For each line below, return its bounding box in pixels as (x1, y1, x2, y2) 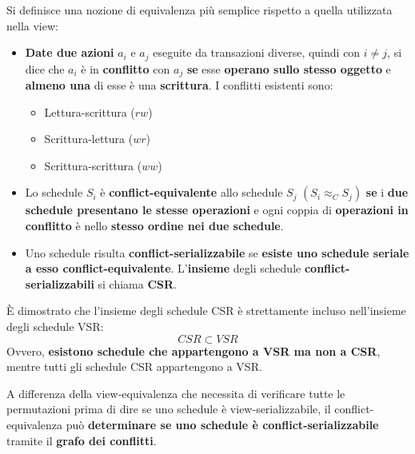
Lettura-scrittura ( (44, 103, 135, 120)
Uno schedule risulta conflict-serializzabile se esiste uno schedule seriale (25, 244, 409, 261)
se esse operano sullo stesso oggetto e (186, 60, 391, 77)
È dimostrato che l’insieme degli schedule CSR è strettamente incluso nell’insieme (6, 302, 406, 319)
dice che (25, 60, 65, 77)
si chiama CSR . (98, 275, 178, 292)
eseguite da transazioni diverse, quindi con (153, 44, 361, 61)
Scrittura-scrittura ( (44, 157, 142, 173)
